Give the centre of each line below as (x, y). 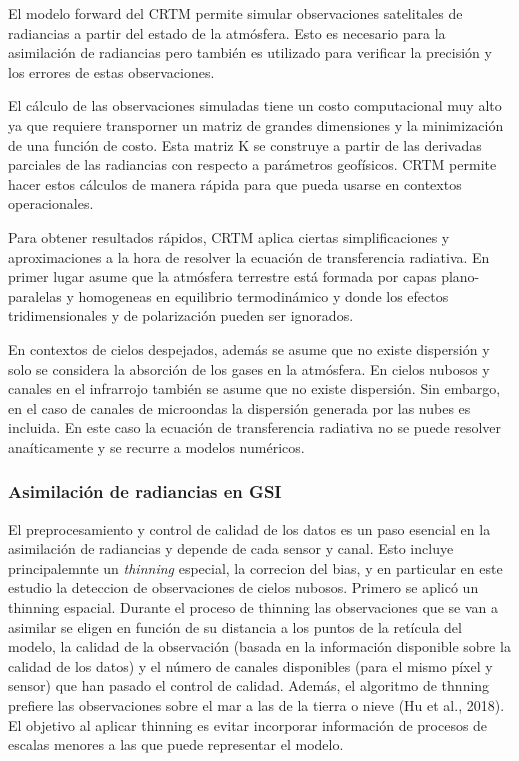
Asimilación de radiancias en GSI (145, 491)
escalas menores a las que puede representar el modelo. (176, 744)
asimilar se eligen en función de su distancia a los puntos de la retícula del (235, 626)
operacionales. (51, 203)
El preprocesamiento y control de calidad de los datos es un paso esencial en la (249, 528)
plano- (460, 276)
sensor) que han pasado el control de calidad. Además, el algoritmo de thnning (249, 685)
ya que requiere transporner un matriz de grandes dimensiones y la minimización (256, 124)
